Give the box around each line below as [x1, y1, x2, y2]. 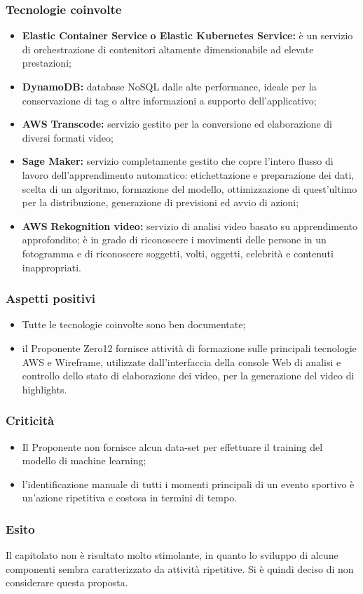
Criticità [6, 412, 55, 429]
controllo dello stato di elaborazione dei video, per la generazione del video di [22, 368, 355, 383]
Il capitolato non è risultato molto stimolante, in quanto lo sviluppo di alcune [6, 548, 338, 562]
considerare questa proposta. [6, 575, 128, 590]
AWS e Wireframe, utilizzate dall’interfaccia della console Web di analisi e [22, 354, 341, 369]
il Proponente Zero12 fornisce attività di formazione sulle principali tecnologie [22, 340, 357, 355]
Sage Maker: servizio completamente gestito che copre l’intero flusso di [22, 154, 334, 168]
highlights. [22, 382, 67, 396]
